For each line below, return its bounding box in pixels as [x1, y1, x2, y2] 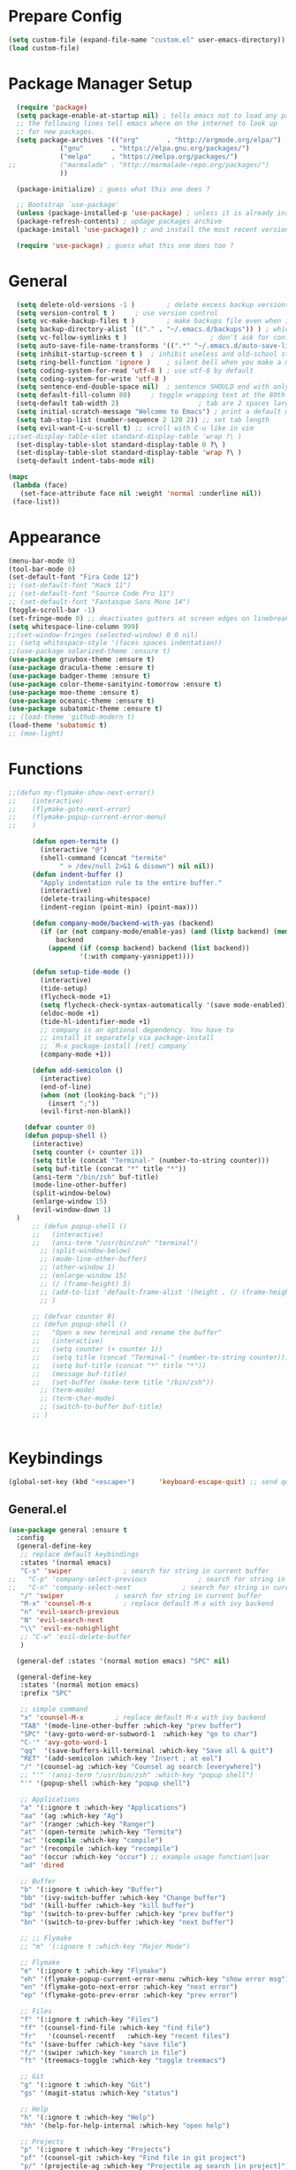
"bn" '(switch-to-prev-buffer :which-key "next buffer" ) [19, 1918, 235, 1927]
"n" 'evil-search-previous [19, 1608, 120, 1617]
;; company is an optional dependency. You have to [40, 1025, 235, 1035]
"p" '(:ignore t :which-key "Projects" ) [19, 2145, 171, 2154]
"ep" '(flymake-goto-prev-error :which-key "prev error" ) [19, 1991, 239, 2000]
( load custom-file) [8, 43, 80, 52]
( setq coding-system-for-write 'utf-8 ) [16, 374, 167, 383]
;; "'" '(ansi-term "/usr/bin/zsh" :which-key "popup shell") [19, 1771, 254, 1780]
